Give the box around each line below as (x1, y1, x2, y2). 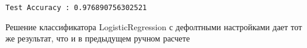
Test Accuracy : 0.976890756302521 (5, 4, 147, 12)
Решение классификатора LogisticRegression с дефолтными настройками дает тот (5, 20, 302, 33)
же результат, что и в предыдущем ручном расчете (5, 32, 190, 44)
